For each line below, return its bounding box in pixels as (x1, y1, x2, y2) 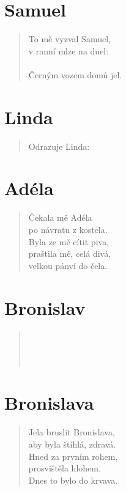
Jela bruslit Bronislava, (28, 426, 115, 438)
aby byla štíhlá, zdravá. (28, 437, 116, 450)
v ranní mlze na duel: (28, 44, 109, 57)
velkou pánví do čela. (28, 259, 108, 271)
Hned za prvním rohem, (28, 449, 118, 462)
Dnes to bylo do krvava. (28, 473, 118, 486)
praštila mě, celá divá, (28, 247, 111, 260)
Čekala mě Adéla (28, 211, 92, 224)
